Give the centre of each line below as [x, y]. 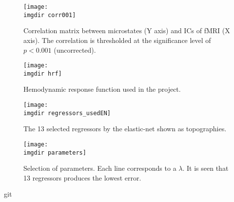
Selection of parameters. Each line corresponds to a [100, 168]
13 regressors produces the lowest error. [82, 177]
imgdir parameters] [55, 152]
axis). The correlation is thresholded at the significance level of [117, 40]
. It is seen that [205, 168]
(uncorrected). [75, 50]
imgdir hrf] [43, 73]
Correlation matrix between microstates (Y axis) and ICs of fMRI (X [127, 30]
